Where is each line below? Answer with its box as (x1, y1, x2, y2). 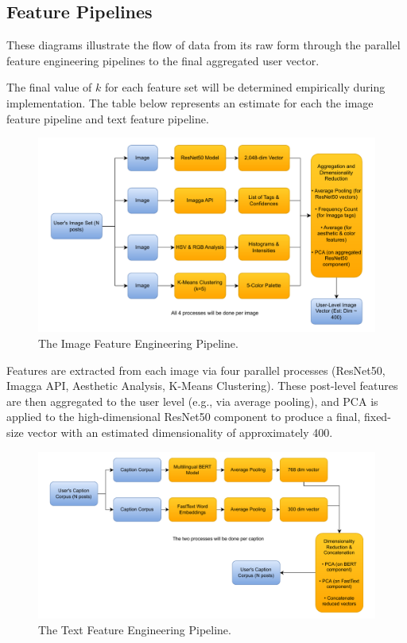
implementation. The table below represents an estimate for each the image (6, 94, 374, 111)
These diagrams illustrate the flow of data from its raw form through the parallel (6, 37, 401, 53)
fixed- (363, 408, 391, 425)
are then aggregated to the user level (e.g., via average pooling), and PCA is (6, 392, 378, 409)
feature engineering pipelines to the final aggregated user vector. (6, 52, 320, 68)
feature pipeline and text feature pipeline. (6, 110, 209, 127)
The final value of (6, 79, 92, 95)
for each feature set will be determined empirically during (104, 79, 386, 95)
